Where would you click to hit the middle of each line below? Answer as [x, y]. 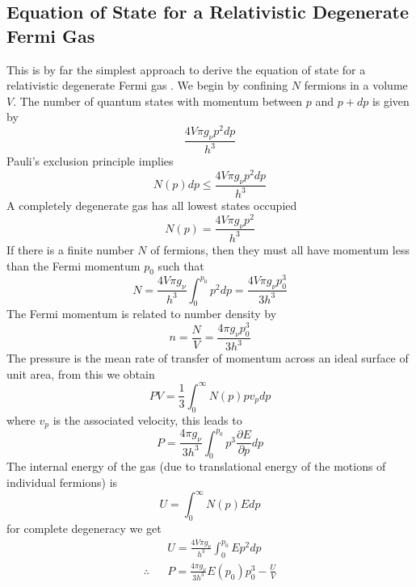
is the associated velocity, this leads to [147, 419]
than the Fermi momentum [74, 265]
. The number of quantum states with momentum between [158, 101]
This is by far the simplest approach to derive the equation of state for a [186, 69]
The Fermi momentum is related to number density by [142, 314]
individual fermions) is [62, 482]
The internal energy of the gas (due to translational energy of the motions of [196, 466]
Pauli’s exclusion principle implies [90, 161]
